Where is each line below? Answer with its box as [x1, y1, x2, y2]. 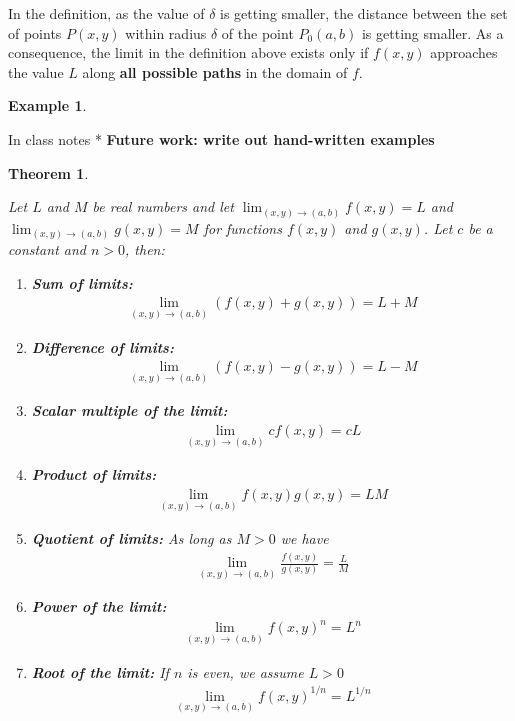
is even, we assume [187, 661, 304, 682]
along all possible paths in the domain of [82, 61, 348, 82]
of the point [221, 22, 294, 43]
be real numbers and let [92, 196, 234, 217]
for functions [203, 217, 282, 238]
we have [280, 528, 329, 549]
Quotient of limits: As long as [31, 528, 232, 549]
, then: [125, 239, 165, 260]
